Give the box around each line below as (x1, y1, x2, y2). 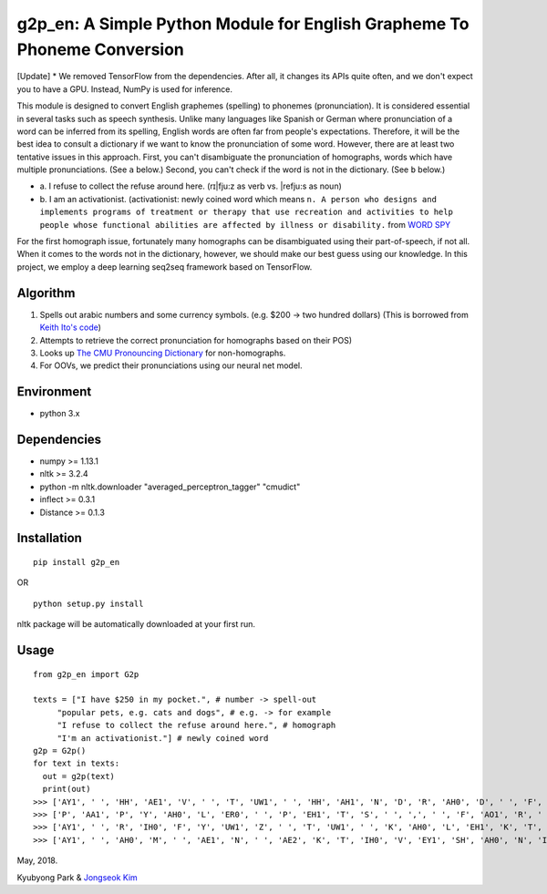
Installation (16, 530, 82, 546)
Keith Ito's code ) (39, 322, 102, 333)
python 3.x (39, 408, 80, 419)
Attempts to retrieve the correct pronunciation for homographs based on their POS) (39, 334, 353, 345)
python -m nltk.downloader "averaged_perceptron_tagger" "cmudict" (39, 481, 301, 492)
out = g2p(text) (42, 771, 116, 781)
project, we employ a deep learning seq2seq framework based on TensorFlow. (16, 261, 313, 272)
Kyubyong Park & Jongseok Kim (16, 871, 139, 883)
